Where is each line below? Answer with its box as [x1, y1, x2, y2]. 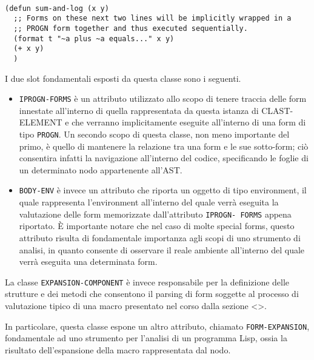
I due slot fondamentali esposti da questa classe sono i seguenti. [5, 72, 241, 84]
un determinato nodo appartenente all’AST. [19, 163, 182, 176]
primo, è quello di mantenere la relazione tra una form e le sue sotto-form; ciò [19, 139, 309, 152]
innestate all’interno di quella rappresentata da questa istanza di [19, 104, 259, 116]
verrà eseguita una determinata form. [19, 255, 158, 268]
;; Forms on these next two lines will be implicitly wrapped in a [13, 14, 292, 23]
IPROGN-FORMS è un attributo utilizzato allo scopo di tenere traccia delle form [19, 92, 307, 105]
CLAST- [261, 104, 293, 116]
